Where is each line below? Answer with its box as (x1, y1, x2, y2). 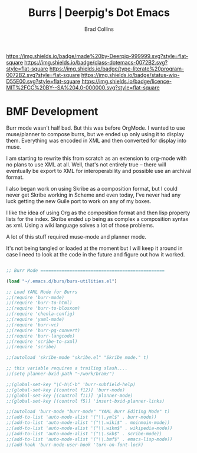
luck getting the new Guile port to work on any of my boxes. (6, 197, 152, 204)
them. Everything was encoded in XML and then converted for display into (6, 137, 187, 144)
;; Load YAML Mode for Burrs (6, 289, 78, 295)
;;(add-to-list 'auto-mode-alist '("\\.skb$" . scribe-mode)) (6, 430, 162, 436)
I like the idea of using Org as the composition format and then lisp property (6, 209, 191, 216)
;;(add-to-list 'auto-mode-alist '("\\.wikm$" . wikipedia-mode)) (6, 425, 173, 431)
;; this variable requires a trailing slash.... (6, 365, 128, 371)
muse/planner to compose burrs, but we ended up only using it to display (6, 130, 185, 137)
